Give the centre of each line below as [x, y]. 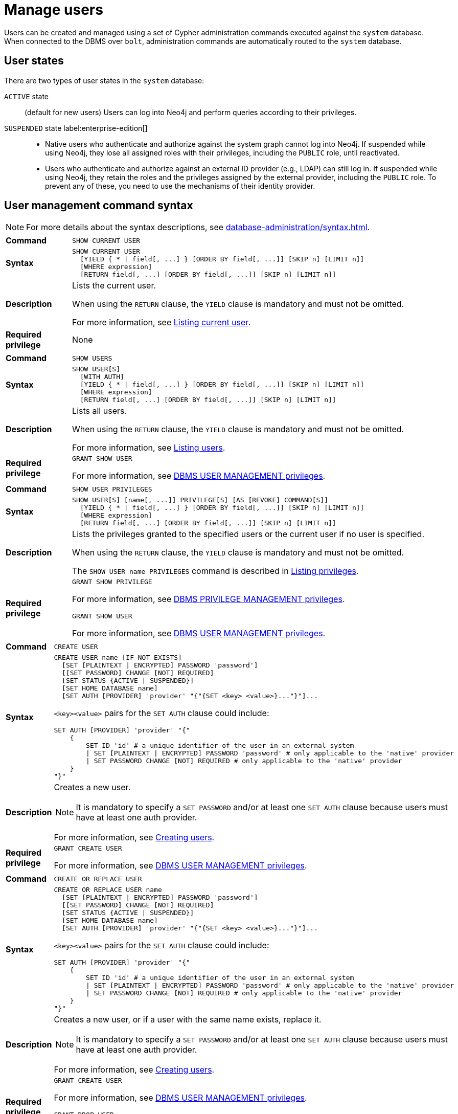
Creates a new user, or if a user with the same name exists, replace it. [188, 1020]
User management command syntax [99, 206]
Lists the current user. [114, 286]
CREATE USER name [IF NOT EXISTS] [118, 658]
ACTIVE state [27, 96]
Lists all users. [100, 411]
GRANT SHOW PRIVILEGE [112, 582]
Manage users [54, 10]
